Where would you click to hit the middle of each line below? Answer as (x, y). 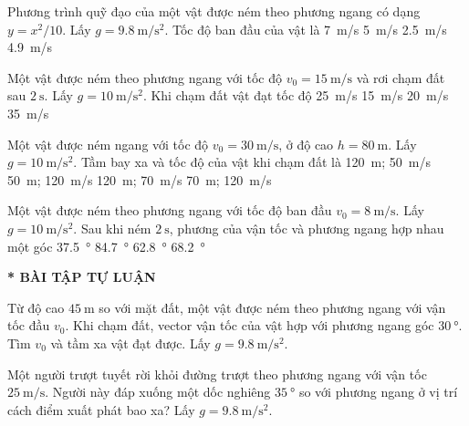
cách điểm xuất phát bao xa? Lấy (101, 409)
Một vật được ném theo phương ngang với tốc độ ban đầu (170, 210)
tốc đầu (29, 325)
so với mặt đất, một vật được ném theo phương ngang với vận (272, 307)
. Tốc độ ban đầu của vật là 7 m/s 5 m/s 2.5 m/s (306, 29)
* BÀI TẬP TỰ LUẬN (82, 277)
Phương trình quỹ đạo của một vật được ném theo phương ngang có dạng (214, 11)
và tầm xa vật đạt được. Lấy (130, 343)
